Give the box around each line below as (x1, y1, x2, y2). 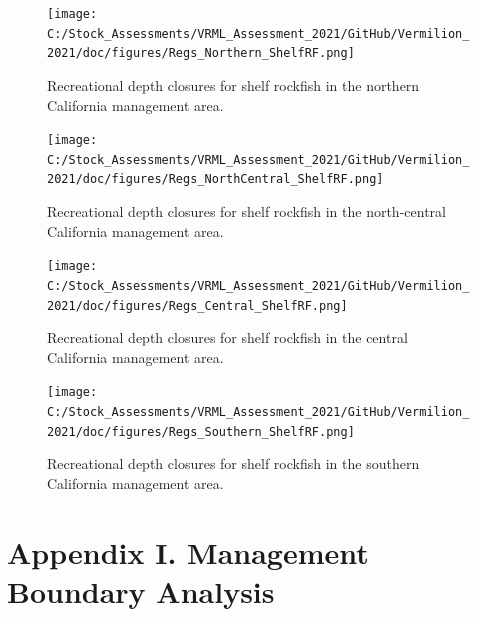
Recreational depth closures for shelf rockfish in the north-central (47, 201, 446, 222)
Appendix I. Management (7, 531, 369, 572)
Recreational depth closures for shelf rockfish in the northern (47, 74, 420, 95)
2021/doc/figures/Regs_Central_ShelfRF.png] (47, 298, 348, 313)
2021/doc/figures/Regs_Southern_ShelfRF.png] (47, 424, 355, 439)
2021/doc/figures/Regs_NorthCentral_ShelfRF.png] (47, 172, 384, 187)
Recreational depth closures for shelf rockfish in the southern (47, 453, 420, 474)
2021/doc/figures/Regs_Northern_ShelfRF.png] (47, 46, 355, 61)
